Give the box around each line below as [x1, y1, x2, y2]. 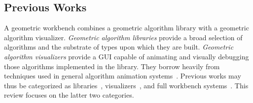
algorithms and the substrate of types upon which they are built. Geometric [4, 42, 234, 52]
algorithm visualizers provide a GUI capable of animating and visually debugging [4, 51, 249, 61]
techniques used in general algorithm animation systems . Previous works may [4, 71, 241, 81]
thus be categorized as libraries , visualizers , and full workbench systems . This [4, 80, 249, 90]
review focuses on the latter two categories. [4, 90, 134, 100]
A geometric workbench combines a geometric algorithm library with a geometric [4, 23, 249, 33]
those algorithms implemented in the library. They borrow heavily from [4, 61, 220, 71]
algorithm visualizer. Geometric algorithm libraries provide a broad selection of [4, 32, 243, 42]
